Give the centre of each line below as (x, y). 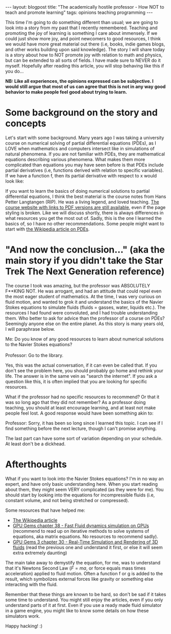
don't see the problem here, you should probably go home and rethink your (84, 370)
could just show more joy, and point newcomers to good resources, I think (83, 39)
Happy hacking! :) (24, 626)
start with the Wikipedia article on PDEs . (47, 229)
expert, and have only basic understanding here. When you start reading (82, 484)
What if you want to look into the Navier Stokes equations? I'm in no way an (85, 479)
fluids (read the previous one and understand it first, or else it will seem (88, 547)
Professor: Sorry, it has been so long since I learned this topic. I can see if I (84, 423)
